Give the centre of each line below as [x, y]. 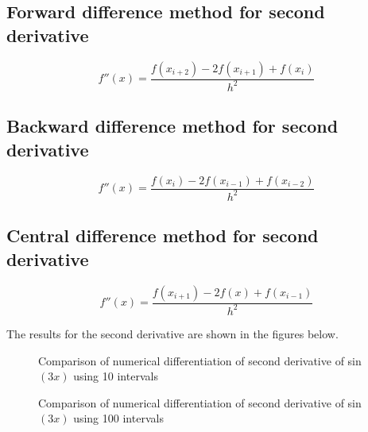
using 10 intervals [116, 376]
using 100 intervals [118, 418]
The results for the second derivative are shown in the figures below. [172, 333]
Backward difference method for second [172, 126]
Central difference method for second [163, 235]
